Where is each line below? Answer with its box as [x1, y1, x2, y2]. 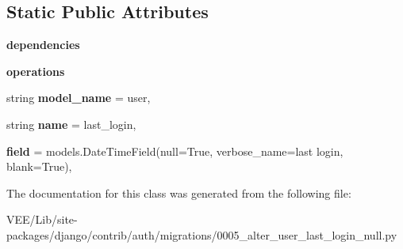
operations [6, 62, 65, 79]
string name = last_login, [6, 115, 136, 132]
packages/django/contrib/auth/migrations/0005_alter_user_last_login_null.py [6, 226, 397, 243]
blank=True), [6, 158, 72, 175]
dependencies [6, 36, 80, 53]
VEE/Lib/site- [6, 211, 78, 228]
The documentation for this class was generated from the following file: [6, 184, 351, 201]
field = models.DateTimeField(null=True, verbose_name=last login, [6, 142, 344, 159]
